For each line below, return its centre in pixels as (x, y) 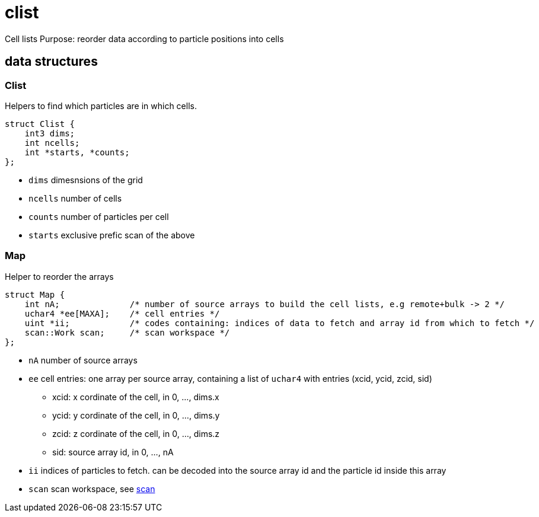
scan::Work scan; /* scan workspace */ (127, 332)
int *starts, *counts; (77, 152)
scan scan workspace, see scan (92, 489)
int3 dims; (50, 133)
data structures (51, 62)
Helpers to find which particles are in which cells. (101, 106)
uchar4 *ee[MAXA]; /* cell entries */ (122, 313)
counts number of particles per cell (99, 216)
